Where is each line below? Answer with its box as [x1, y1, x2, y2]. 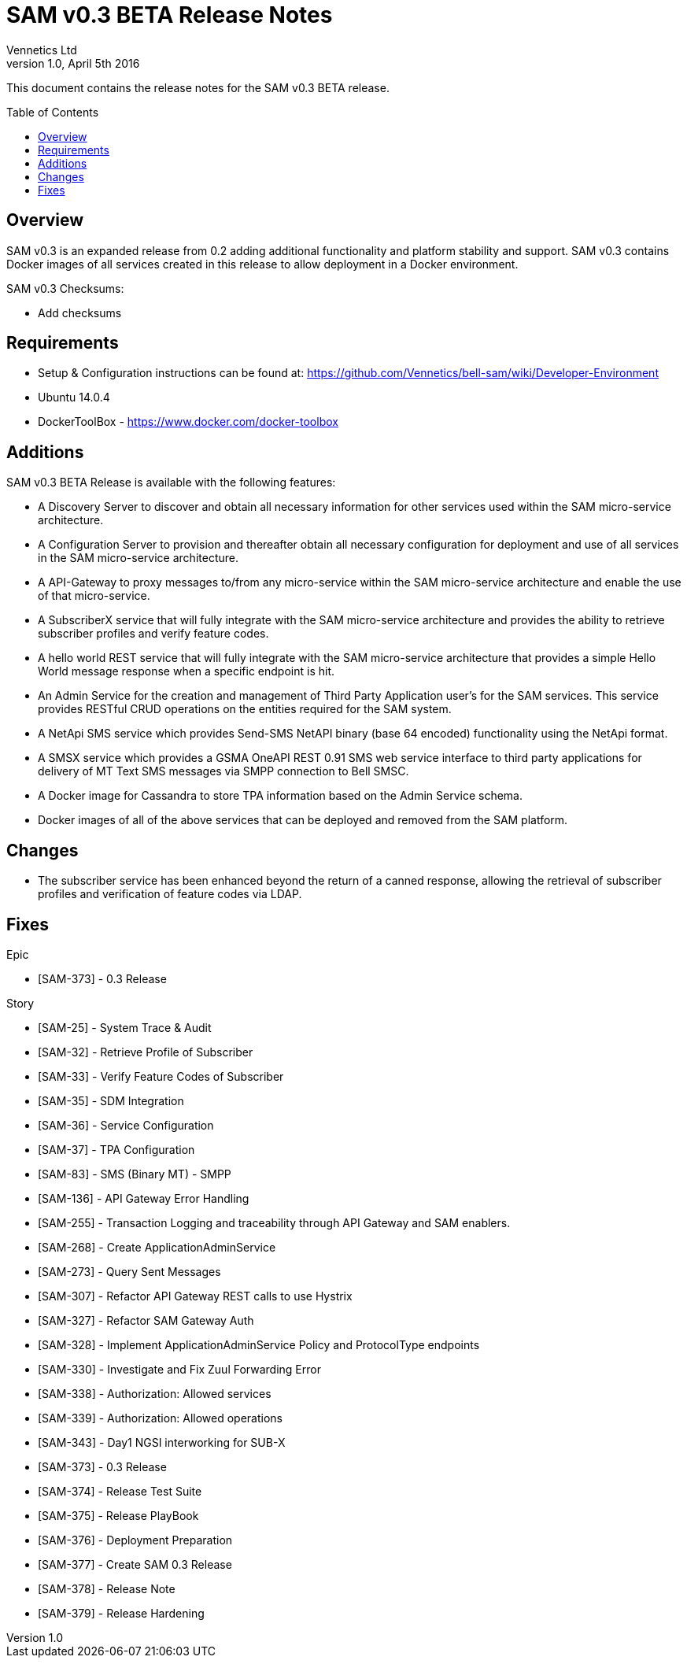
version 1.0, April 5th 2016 [6, 56, 140, 70]
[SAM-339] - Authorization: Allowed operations [38, 1411, 283, 1425]
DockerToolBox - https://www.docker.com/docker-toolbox [38, 415, 338, 429]
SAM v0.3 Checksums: [6, 281, 124, 295]
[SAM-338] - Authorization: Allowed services [38, 1386, 271, 1400]
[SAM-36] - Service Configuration [38, 1118, 214, 1132]
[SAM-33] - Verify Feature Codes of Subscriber [38, 1069, 284, 1083]
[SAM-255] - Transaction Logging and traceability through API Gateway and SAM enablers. [38, 1215, 511, 1230]
